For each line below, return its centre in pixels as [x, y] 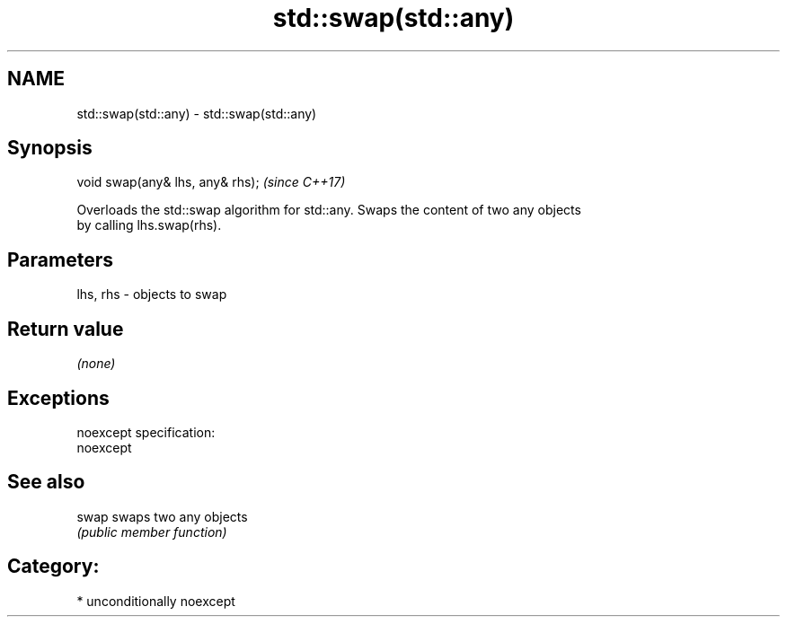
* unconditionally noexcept [156, 601]
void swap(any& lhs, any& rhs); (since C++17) [211, 182]
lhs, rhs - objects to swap [152, 294]
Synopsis [50, 148]
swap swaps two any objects [162, 516]
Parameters [60, 259]
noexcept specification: [146, 432]
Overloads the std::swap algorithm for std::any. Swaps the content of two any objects [329, 210]
